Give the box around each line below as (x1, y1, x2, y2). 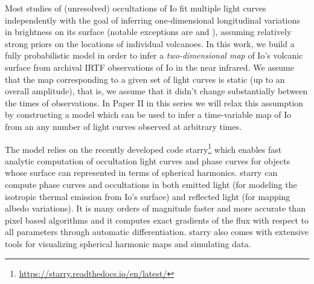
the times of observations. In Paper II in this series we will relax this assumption (5, 96, 304, 109)
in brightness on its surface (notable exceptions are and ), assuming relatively (5, 25, 292, 38)
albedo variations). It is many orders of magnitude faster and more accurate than (5, 202, 306, 215)
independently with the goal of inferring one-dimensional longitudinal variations (5, 13, 300, 26)
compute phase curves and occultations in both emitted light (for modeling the (5, 178, 297, 190)
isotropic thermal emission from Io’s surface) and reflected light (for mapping (5, 190, 290, 202)
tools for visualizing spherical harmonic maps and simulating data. (5, 237, 251, 250)
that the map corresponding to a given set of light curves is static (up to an (5, 73, 285, 85)
